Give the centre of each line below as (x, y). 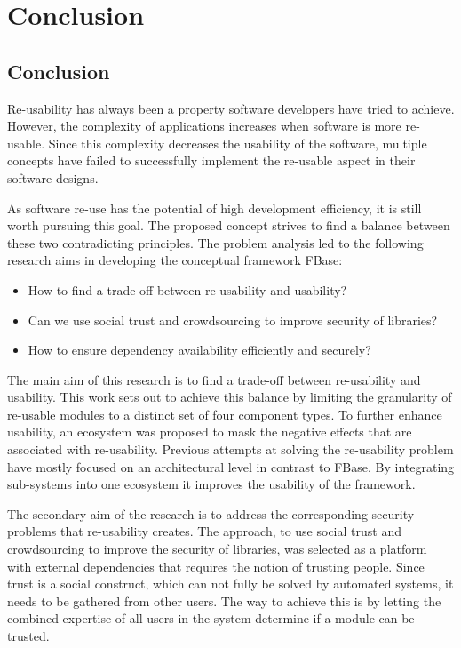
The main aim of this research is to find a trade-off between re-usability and (214, 379)
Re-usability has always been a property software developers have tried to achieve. (231, 108)
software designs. (53, 177)
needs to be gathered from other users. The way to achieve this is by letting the (224, 600)
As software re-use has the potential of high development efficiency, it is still (215, 208)
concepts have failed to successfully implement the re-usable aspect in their (211, 160)
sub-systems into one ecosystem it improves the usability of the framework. (211, 484)
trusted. (28, 636)
